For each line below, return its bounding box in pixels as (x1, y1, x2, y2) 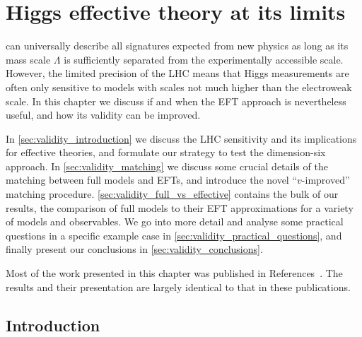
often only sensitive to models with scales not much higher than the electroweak (6, 79, 352, 94)
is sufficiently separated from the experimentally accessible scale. (64, 52, 344, 66)
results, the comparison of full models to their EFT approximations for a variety (6, 200, 354, 215)
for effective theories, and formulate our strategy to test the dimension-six (6, 145, 326, 160)
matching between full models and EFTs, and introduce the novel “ (6, 172, 298, 187)
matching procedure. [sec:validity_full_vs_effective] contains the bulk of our (6, 187, 339, 201)
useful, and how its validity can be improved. (6, 107, 201, 122)
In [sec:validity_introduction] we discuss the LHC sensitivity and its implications (6, 131, 357, 146)
